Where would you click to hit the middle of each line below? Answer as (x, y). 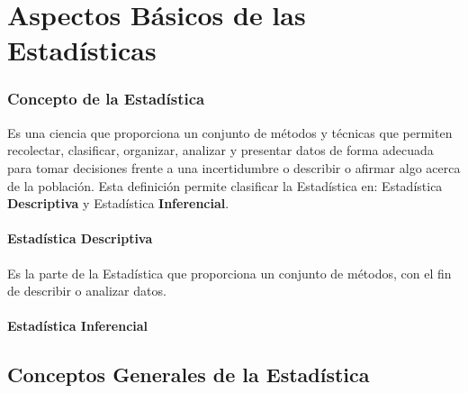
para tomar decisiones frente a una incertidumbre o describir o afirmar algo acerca (234, 167)
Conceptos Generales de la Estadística (189, 375)
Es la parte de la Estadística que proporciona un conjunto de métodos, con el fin (229, 273)
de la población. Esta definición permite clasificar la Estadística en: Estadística (225, 185)
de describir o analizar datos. (87, 291)
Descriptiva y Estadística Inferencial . (118, 203)
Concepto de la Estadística (106, 99)
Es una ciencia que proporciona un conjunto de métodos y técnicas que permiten (230, 132)
